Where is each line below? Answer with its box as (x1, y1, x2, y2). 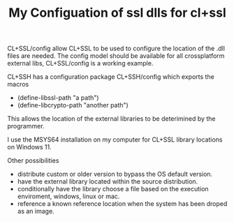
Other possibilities (7, 156, 59, 165)
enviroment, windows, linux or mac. (17, 192, 120, 200)
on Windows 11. (7, 143, 52, 151)
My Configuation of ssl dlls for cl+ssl (8, 5, 227, 21)
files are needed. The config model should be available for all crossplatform (7, 52, 225, 60)
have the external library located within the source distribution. (17, 177, 198, 186)
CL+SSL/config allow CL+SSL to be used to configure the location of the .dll (7, 44, 226, 53)
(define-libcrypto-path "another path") (17, 101, 129, 110)
